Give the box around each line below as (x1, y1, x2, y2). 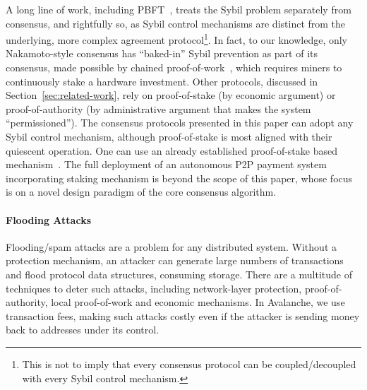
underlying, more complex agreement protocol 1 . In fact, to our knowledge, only (6, 30, 347, 47)
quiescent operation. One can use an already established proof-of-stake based (6, 143, 337, 158)
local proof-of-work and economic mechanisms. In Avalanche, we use (51, 295, 345, 309)
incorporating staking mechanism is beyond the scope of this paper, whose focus (6, 170, 353, 185)
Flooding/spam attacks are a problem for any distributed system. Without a (6, 239, 337, 254)
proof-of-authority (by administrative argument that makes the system (6, 101, 311, 116)
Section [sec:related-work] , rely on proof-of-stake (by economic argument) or (6, 88, 336, 102)
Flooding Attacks (6, 212, 91, 227)
